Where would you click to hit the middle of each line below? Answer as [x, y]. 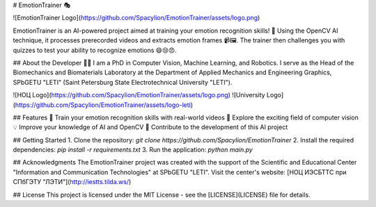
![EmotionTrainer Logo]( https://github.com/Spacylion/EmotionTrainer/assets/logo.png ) [136, 18]
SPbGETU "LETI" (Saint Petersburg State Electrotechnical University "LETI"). [123, 82]
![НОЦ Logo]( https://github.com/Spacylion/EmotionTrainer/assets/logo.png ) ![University [139, 95]
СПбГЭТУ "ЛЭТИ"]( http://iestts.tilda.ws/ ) [72, 182]
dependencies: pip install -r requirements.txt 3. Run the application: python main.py [133, 150]
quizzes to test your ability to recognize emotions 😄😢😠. [95, 50]
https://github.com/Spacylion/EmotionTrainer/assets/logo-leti [103, 105]
